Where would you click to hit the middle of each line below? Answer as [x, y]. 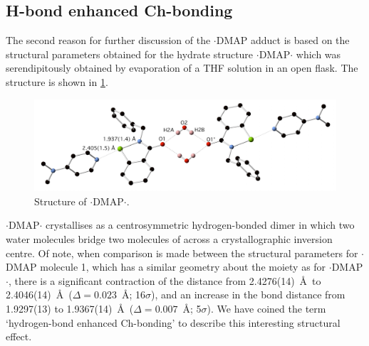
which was [318, 54]
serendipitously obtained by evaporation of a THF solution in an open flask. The [182, 68]
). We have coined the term [266, 308]
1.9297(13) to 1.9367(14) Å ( [70, 308]
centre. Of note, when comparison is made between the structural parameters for [182, 253]
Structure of [61, 201]
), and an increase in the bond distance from [248, 294]
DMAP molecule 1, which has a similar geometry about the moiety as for [166, 267]
